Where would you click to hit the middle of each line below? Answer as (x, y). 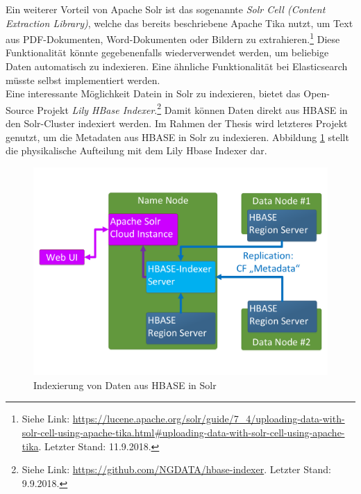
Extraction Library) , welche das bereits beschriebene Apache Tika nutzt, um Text (179, 23)
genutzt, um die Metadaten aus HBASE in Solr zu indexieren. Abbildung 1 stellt (177, 137)
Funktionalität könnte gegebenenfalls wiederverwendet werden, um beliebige (167, 52)
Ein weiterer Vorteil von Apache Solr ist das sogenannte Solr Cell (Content (166, 9)
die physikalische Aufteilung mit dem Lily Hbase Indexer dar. (136, 150)
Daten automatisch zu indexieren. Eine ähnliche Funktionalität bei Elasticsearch (177, 66)
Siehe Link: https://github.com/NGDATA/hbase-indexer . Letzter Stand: (176, 469)
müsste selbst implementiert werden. (83, 80)
